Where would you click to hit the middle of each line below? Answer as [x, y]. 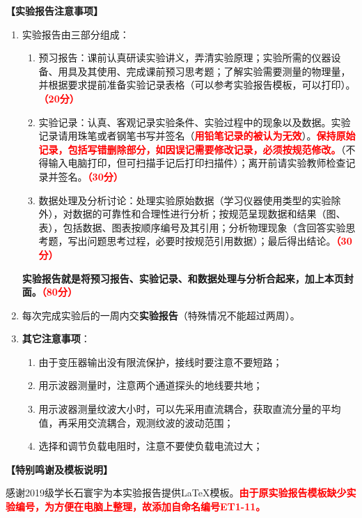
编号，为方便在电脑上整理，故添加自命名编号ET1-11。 [140, 506]
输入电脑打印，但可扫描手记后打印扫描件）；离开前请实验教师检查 [197, 163]
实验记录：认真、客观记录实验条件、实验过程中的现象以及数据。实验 [195, 122]
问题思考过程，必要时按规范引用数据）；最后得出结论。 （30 [220, 241]
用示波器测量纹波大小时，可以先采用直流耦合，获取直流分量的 [180, 409]
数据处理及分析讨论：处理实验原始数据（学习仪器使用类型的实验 [185, 200]
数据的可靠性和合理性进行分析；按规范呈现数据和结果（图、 [209, 214]
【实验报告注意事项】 [54, 10]
